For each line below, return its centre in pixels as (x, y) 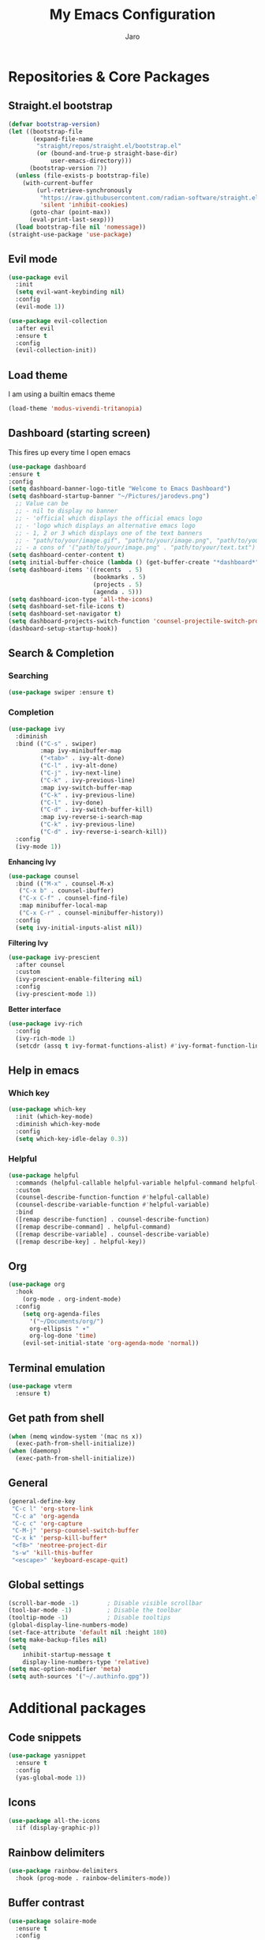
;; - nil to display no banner (67, 511)
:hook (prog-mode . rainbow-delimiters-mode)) (93, 1878)
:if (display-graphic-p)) (58, 1828)
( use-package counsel (44, 876)
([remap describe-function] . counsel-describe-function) (113, 1220)
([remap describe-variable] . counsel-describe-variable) (113, 1234)
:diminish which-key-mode (58, 1124)
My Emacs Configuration (132, 15)
